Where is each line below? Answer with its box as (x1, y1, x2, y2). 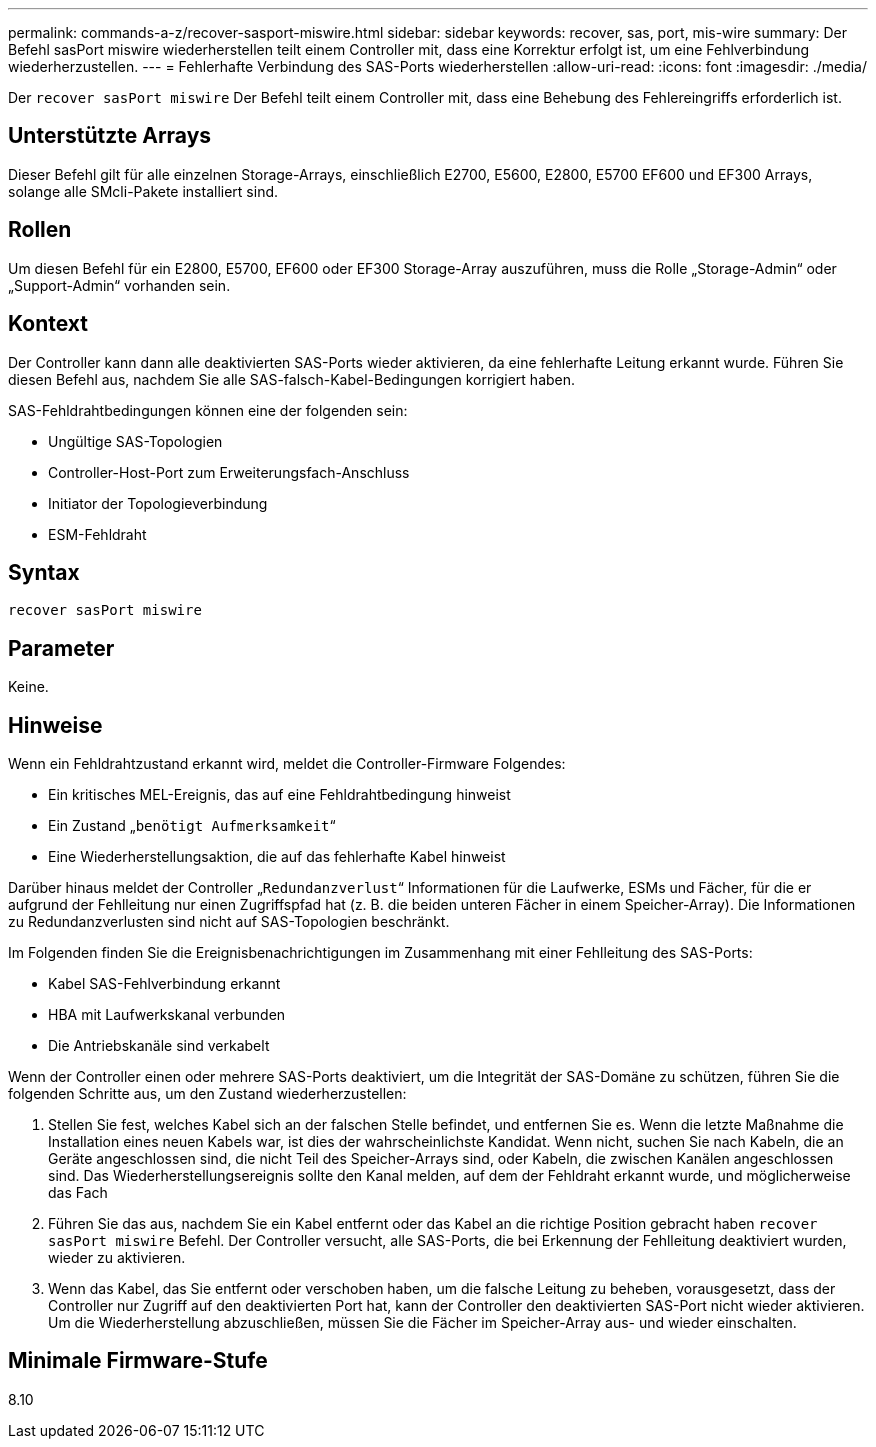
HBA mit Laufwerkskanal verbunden (48, 1006, 286, 1024)
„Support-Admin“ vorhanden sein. (8, 276, 231, 294)
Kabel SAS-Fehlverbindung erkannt (48, 975, 281, 993)
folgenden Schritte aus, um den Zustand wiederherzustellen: (8, 1085, 407, 1103)
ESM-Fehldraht (48, 525, 147, 543)
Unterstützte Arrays (8, 123, 212, 149)
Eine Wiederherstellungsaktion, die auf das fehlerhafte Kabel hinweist (48, 848, 506, 866)
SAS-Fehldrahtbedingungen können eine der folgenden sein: (8, 401, 408, 419)
